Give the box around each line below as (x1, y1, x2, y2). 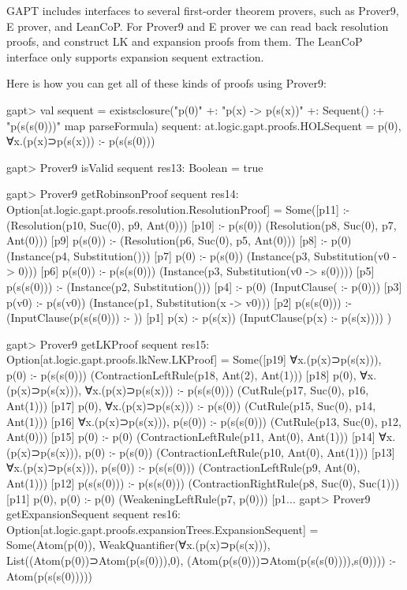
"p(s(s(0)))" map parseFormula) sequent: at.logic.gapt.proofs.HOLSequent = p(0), (6, 117, 401, 133)
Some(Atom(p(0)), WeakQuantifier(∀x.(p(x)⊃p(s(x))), (6, 536, 271, 553)
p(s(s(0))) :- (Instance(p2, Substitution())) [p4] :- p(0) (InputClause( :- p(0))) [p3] (6, 278, 402, 294)
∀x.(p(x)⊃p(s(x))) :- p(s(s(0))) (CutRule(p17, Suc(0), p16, (84, 382, 369, 398)
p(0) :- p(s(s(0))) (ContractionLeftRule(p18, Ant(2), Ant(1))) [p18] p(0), (6, 366, 357, 383)
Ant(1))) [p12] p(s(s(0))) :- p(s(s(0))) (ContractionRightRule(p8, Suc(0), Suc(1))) (6, 475, 400, 491)
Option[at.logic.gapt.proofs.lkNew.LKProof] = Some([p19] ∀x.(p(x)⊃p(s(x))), (6, 351, 382, 368)
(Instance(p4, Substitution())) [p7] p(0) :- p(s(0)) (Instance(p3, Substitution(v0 (6, 247, 390, 263)
